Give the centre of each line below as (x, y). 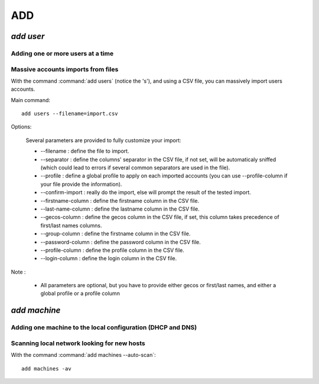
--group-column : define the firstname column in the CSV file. (115, 234)
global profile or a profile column (80, 293)
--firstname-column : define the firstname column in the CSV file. (120, 201)
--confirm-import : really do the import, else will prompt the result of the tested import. (146, 192)
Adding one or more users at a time (62, 53)
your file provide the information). (81, 184)
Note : (18, 272)
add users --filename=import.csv (70, 114)
